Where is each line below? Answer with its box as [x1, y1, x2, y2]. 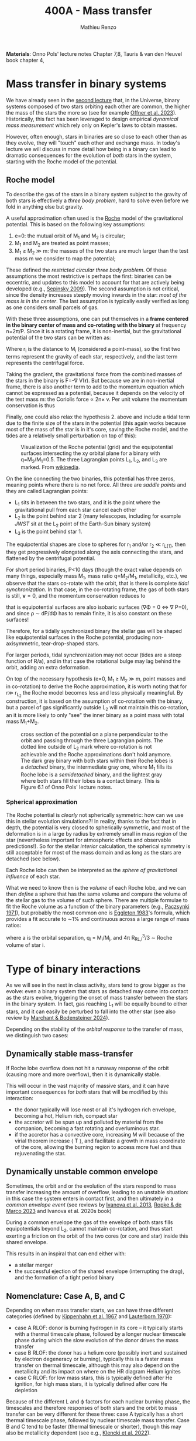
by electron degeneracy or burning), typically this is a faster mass [14, 1356, 174, 1363]
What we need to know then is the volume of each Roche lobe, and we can [6, 884, 187, 891]
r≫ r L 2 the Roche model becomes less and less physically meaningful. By [6, 689, 183, 699]
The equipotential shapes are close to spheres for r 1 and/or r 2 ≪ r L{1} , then [6, 541, 186, 549]
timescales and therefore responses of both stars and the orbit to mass [6, 1405, 177, 1412]
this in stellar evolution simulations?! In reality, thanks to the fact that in [6, 817, 177, 825]
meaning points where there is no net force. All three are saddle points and [6, 481, 187, 488]
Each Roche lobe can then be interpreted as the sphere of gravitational [6, 866, 177, 873]
